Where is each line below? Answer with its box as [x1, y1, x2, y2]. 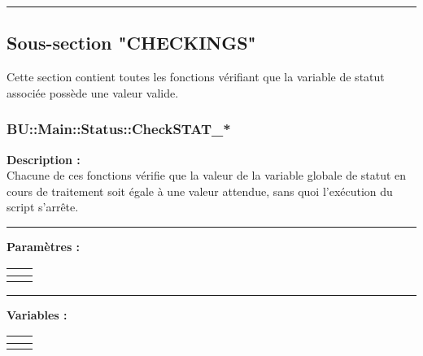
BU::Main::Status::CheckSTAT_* [7, 119, 231, 139]
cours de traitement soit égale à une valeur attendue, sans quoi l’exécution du [7, 182, 393, 199]
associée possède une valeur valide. [7, 84, 179, 101]
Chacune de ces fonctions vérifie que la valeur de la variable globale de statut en [7, 167, 407, 184]
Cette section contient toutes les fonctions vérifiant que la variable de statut [7, 68, 385, 85]
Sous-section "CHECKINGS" [7, 30, 256, 55]
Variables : [7, 306, 68, 323]
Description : [7, 150, 81, 167]
